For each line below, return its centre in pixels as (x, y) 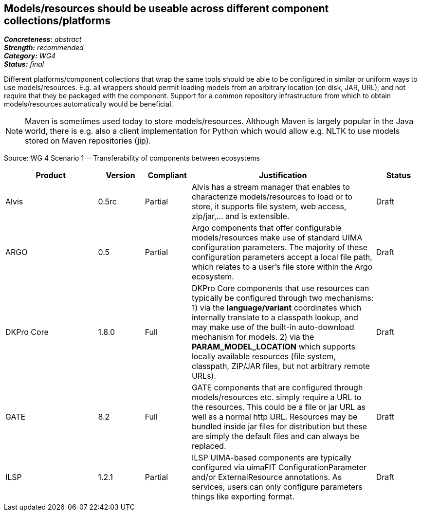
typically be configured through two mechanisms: (283, 298)
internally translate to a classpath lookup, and (275, 318)
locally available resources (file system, (264, 357)
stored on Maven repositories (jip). (88, 141)
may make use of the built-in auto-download (273, 327)
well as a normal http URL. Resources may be (275, 417)
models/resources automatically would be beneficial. (89, 104)
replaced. (209, 446)
